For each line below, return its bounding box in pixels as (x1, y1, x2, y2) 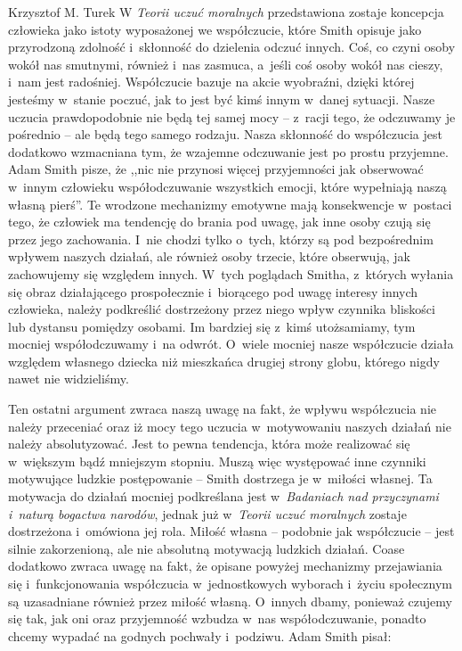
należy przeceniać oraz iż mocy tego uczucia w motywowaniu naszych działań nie (8, 416, 451, 435)
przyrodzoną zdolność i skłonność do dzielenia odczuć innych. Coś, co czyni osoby (8, 37, 456, 56)
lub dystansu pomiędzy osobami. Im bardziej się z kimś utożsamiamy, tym (8, 317, 416, 335)
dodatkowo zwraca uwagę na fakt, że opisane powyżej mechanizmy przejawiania (8, 556, 442, 575)
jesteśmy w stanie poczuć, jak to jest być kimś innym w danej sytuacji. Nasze (8, 89, 435, 108)
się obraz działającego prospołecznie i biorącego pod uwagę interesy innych (8, 282, 418, 301)
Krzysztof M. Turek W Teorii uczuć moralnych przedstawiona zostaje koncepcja (8, 3, 444, 21)
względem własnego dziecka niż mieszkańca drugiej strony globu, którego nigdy (8, 351, 440, 370)
